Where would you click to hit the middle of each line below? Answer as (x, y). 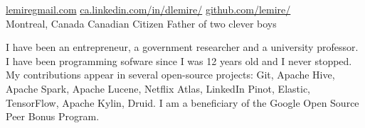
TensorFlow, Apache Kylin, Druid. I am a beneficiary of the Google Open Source (182, 102)
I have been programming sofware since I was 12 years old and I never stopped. (179, 60)
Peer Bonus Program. (53, 116)
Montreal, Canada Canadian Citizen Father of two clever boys (141, 23)
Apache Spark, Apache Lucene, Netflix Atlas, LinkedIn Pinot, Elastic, (158, 88)
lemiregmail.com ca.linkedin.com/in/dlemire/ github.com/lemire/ (148, 9)
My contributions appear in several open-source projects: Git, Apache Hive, (170, 75)
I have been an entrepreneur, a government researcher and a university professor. (182, 47)
